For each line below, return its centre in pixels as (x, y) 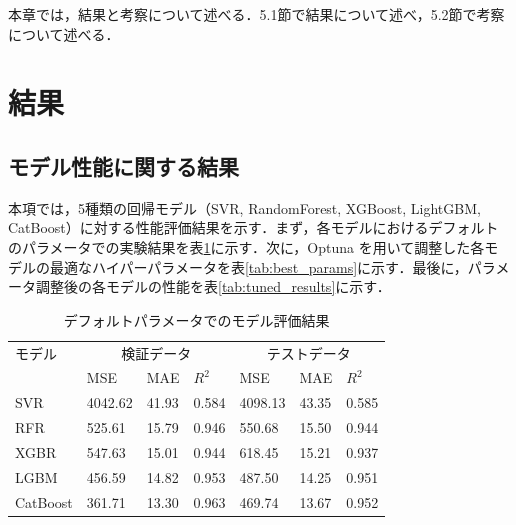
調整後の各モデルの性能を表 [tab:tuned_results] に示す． (213, 286)
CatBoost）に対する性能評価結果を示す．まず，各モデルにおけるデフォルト (253, 227)
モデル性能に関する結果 (123, 165)
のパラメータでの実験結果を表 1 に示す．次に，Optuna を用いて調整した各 (246, 246)
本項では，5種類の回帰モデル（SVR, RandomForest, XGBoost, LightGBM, (244, 207)
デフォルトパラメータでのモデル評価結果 (196, 319)
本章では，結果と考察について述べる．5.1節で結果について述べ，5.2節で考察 (256, 14)
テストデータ (308, 352)
